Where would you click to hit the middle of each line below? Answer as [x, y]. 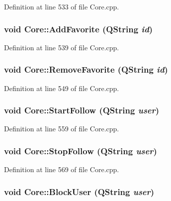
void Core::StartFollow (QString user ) [82, 110]
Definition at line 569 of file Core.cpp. [62, 169]
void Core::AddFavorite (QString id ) [79, 29]
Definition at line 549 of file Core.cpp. [62, 88]
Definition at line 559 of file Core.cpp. [62, 129]
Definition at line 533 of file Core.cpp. [62, 6]
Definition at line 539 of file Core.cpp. [62, 47]
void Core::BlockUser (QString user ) [79, 191]
